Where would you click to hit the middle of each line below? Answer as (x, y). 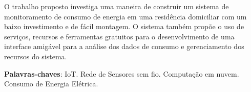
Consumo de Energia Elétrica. (51, 84)
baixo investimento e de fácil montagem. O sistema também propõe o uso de (124, 26)
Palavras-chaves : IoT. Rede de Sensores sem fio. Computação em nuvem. (122, 73)
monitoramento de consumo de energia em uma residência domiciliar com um (126, 16)
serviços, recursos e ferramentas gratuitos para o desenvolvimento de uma (119, 36)
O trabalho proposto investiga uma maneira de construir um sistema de (117, 6)
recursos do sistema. (36, 56)
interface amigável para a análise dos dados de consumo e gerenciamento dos (124, 46)
